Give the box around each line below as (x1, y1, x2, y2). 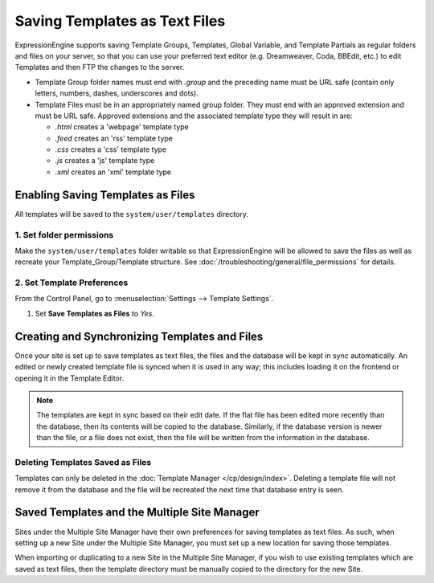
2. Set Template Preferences (14, 277, 129, 288)
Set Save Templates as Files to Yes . (35, 308, 155, 318)
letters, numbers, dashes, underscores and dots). (35, 88, 199, 98)
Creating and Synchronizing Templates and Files (14, 329, 264, 343)
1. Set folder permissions (14, 229, 114, 240)
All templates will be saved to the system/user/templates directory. (14, 209, 249, 218)
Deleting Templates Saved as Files (14, 456, 152, 467)
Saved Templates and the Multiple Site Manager (14, 506, 260, 520)
